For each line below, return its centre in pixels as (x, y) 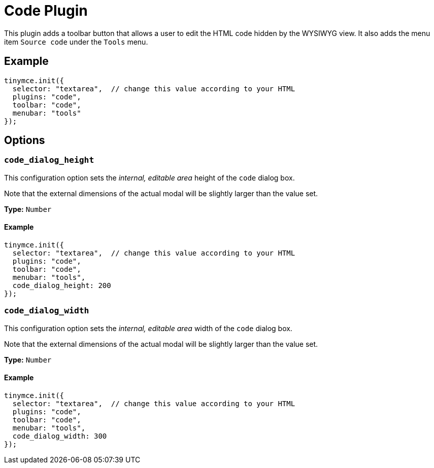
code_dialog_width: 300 (60, 436)
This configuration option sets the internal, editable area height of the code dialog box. (149, 177)
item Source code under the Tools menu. (76, 42)
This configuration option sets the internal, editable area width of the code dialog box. (148, 328)
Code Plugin (46, 11)
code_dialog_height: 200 (62, 286)
